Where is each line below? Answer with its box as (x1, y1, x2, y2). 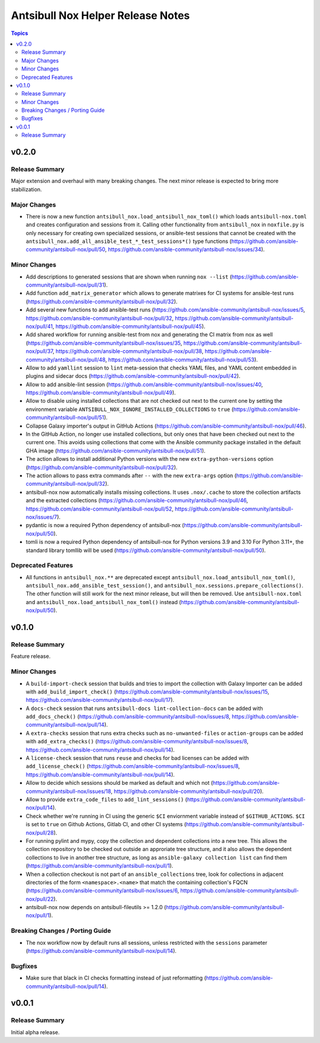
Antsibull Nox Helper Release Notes (11, 9, 190, 22)
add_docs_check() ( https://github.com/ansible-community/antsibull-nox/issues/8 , (25, 713, 231, 720)
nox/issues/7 (25, 513, 57, 521)
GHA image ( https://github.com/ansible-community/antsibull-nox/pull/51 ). (25, 447, 206, 454)
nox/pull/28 (25, 829, 54, 836)
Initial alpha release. (11, 1028, 60, 1036)
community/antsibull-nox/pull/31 (25, 281, 105, 288)
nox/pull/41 (25, 323, 53, 330)
